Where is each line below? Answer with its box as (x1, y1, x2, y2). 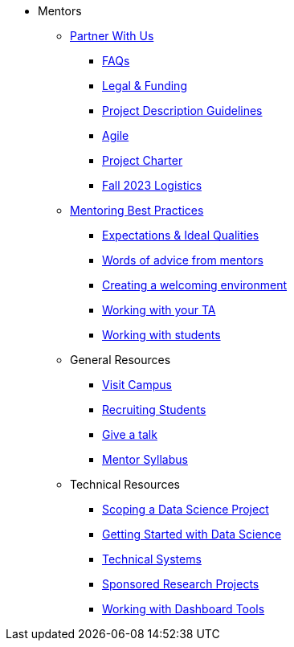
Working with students (102, 328, 221, 342)
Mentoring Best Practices (70, 203, 204, 217)
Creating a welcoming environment (102, 278, 288, 292)
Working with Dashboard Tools (102, 602, 265, 616)
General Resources (70, 353, 171, 366)
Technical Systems (102, 552, 202, 566)
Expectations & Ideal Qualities (102, 228, 259, 242)
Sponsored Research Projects (102, 577, 259, 591)
